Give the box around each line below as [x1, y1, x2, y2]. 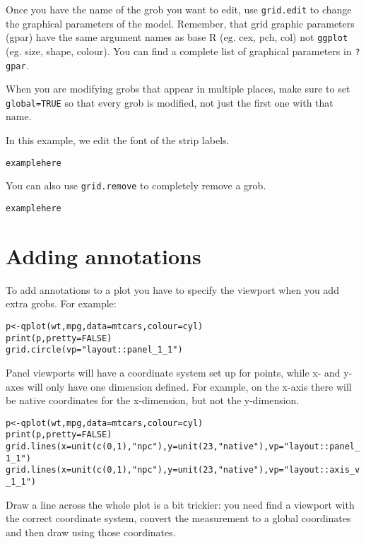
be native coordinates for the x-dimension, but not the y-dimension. [6, 393, 300, 408]
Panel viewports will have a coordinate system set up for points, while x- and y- [6, 365, 353, 379]
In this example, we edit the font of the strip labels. [6, 133, 230, 148]
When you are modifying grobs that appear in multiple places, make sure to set [6, 81, 350, 96]
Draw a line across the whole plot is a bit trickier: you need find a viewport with [6, 497, 355, 512]
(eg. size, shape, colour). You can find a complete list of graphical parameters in [6, 43, 352, 58]
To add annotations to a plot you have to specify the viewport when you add [6, 282, 339, 297]
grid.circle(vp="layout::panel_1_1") [6, 345, 183, 355]
